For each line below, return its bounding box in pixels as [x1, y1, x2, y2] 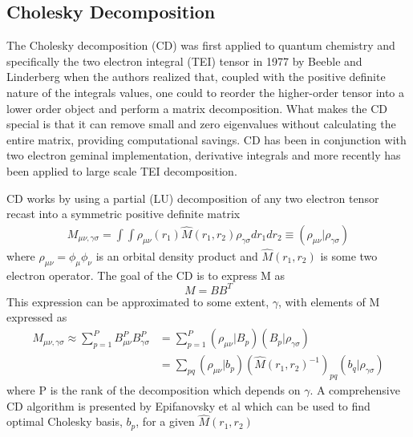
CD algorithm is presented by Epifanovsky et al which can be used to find [6, 397, 370, 414]
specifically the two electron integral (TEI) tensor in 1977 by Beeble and [6, 52, 362, 69]
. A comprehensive [310, 381, 400, 398]
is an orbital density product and [95, 247, 258, 264]
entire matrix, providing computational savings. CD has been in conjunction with [6, 131, 407, 148]
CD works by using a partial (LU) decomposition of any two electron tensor [6, 189, 379, 206]
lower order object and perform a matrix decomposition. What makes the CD [6, 99, 388, 116]
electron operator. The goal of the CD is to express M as [6, 266, 285, 283]
